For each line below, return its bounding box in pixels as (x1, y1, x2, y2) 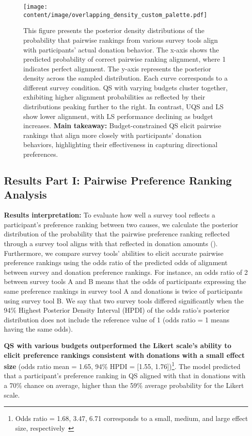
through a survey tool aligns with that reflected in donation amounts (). (4, 238, 218, 248)
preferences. (23, 149, 58, 159)
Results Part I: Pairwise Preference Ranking (4, 173, 232, 188)
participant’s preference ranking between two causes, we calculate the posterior (4, 219, 238, 229)
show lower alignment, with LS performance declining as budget (23, 111, 213, 121)
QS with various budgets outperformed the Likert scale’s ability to (4, 340, 232, 350)
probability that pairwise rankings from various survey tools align (23, 34, 218, 45)
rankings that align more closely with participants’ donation (23, 130, 202, 140)
